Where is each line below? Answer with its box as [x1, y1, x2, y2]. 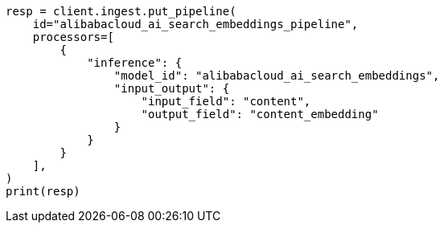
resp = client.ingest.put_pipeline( [6, 5, 236, 18]
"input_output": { [113, 82, 230, 95]
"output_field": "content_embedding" [141, 108, 379, 121]
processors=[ [32, 31, 114, 43]
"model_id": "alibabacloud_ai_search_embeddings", [113, 69, 440, 82]
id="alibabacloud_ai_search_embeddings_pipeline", [32, 18, 359, 31]
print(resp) [6, 185, 80, 198]
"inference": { [87, 56, 183, 69]
